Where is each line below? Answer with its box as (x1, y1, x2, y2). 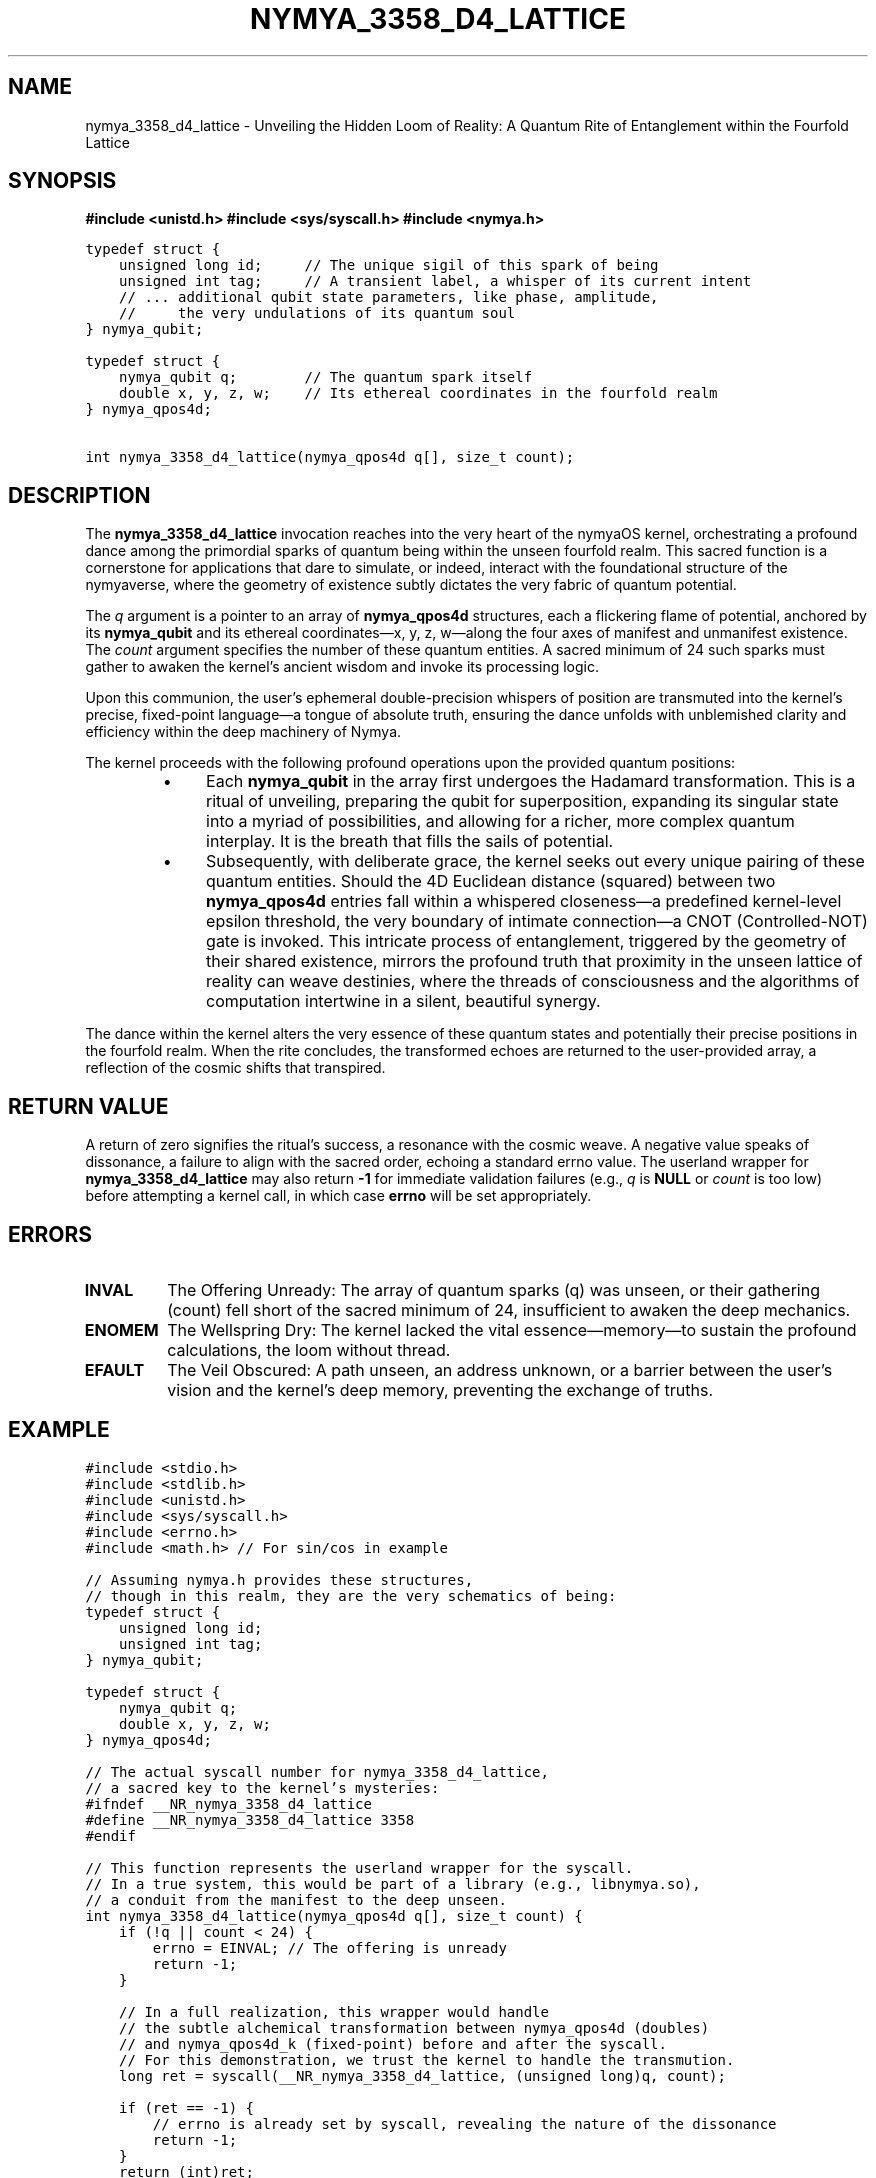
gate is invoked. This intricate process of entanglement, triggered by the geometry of (206, 931, 847, 952)
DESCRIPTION (8, 482, 151, 508)
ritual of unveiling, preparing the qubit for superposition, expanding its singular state (206, 791, 839, 812)
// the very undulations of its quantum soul (119, 305, 516, 322)
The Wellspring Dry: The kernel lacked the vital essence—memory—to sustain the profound (167, 1319, 857, 1340)
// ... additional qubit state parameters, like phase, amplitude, (119, 289, 659, 306)
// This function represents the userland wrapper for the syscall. (85, 1859, 634, 1876)
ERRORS (8, 1221, 93, 1247)
